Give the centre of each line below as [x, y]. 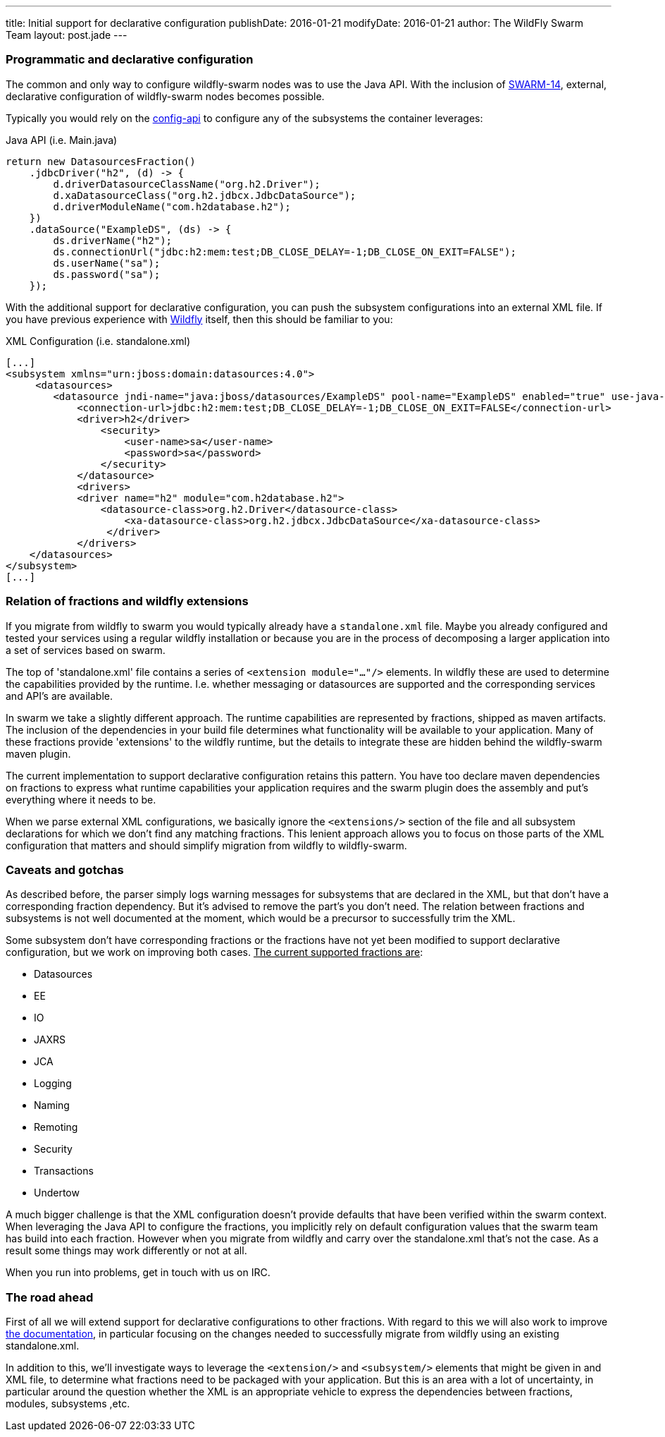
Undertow [57, 1193]
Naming [52, 1105]
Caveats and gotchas [65, 869]
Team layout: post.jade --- [67, 35]
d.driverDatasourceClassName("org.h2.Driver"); [187, 184]
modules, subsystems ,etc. [68, 1403]
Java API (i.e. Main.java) [62, 140]
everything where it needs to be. [81, 799]
